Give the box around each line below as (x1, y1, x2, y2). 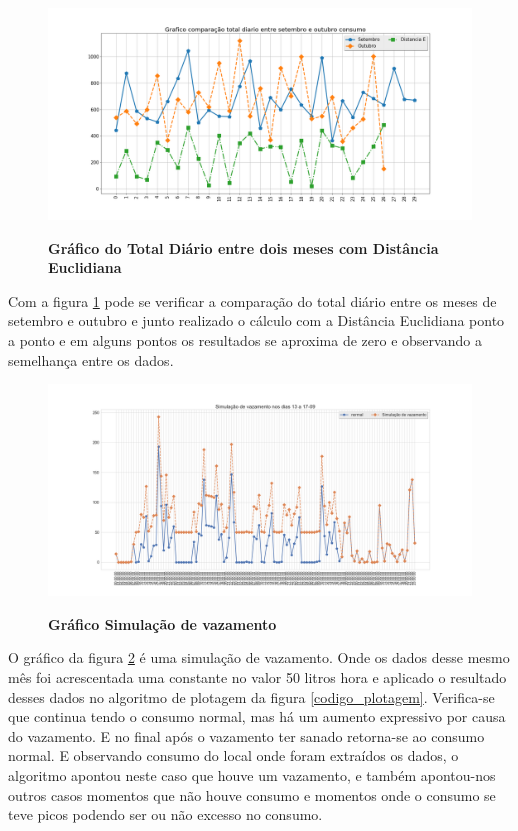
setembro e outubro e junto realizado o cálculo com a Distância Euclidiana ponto (8, 310, 505, 331)
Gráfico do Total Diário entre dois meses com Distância (48, 237, 439, 258)
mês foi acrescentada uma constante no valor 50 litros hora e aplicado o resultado (8, 666, 507, 687)
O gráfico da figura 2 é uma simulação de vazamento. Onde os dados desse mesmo (8, 647, 510, 668)
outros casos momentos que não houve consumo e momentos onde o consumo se (8, 784, 496, 805)
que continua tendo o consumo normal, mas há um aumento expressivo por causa (8, 706, 506, 727)
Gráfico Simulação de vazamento (48, 613, 277, 634)
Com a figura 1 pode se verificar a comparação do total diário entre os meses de (8, 290, 497, 311)
